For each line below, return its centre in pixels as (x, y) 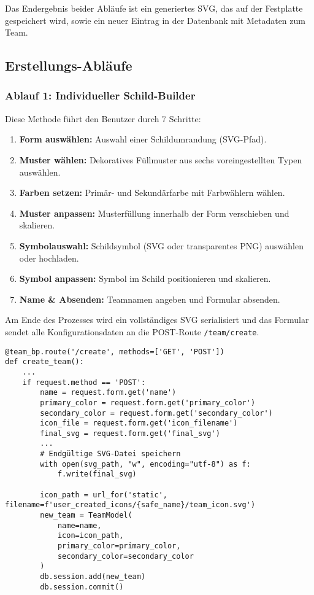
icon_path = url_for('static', (104, 495)
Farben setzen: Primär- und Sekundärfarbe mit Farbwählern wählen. (152, 192)
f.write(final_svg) (97, 474)
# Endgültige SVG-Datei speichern (110, 454)
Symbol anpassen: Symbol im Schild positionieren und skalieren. (145, 278)
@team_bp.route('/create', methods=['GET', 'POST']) (115, 352)
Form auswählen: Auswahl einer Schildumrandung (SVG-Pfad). (143, 139)
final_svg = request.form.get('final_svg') (130, 433)
